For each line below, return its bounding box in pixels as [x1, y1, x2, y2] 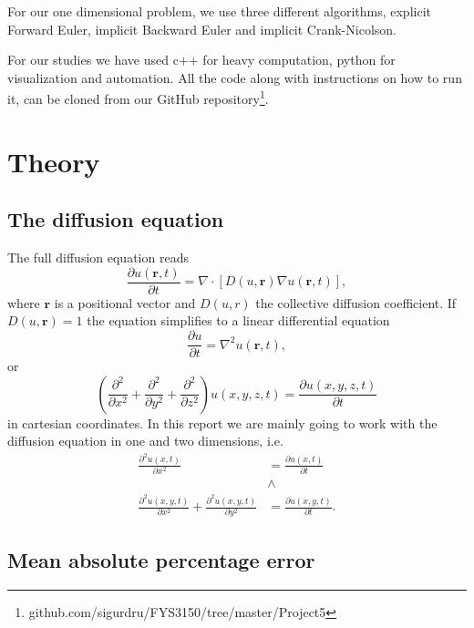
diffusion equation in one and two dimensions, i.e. [7, 431, 283, 450]
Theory [7, 142, 100, 180]
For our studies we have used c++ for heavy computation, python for [7, 50, 396, 69]
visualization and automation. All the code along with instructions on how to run [7, 67, 462, 87]
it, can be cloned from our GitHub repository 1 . [7, 87, 269, 108]
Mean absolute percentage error [7, 545, 315, 573]
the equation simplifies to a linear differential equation [87, 311, 390, 330]
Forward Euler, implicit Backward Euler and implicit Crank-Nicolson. [7, 19, 397, 38]
